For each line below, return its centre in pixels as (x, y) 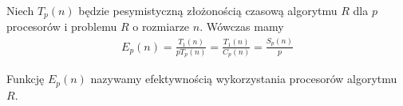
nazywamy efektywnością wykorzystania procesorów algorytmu (244, 79)
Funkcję (26, 79)
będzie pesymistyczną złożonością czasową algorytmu (208, 10)
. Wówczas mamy (242, 26)
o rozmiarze (161, 26)
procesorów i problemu (62, 26)
